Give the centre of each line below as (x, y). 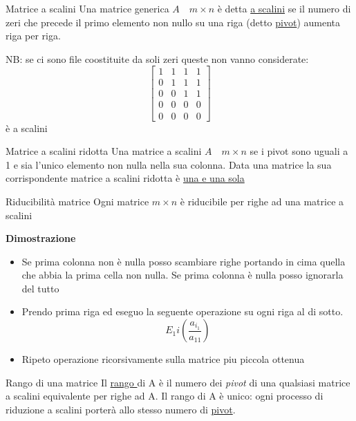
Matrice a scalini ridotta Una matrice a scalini (104, 151)
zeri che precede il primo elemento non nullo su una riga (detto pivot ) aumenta (173, 22)
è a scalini (27, 128)
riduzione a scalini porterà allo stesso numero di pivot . (121, 409)
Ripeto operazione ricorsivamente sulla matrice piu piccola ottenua (163, 359)
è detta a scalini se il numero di (284, 8)
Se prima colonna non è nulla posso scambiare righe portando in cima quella (184, 261)
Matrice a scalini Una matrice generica (87, 8)
